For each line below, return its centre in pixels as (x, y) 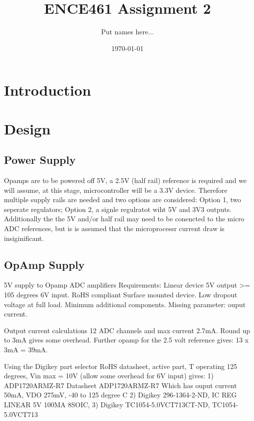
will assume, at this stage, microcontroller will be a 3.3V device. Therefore (116, 190)
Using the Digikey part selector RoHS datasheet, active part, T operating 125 (121, 366)
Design (27, 128)
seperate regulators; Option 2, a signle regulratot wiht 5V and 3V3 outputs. (118, 209)
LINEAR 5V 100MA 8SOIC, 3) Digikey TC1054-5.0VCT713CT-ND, (107, 404)
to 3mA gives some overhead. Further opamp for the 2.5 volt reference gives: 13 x (126, 340)
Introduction (48, 90)
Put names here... (127, 32)
